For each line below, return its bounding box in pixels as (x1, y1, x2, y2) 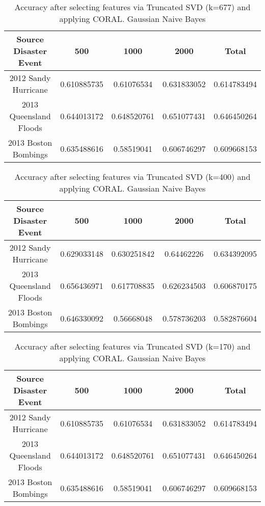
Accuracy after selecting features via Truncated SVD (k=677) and (14, 1, 251, 13)
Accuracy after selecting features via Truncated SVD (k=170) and (14, 340, 251, 352)
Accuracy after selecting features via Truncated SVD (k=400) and (14, 171, 251, 182)
